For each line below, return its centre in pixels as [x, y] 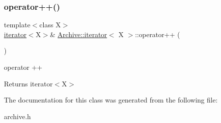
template [17, 25]
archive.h [17, 116]
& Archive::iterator [78, 34]
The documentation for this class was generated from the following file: [111, 100]
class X [50, 25]
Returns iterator [28, 83]
